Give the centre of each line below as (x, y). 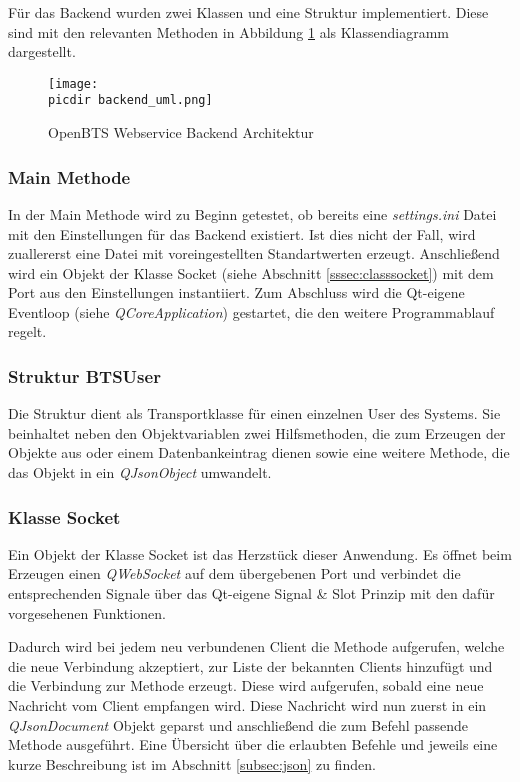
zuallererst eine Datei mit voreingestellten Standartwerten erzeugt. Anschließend (254, 253)
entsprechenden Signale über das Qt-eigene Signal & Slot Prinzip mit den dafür (251, 593)
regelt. (27, 331)
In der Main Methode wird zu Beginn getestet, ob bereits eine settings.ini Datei (252, 213)
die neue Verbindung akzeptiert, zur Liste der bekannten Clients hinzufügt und (250, 665)
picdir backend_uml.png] (130, 100)
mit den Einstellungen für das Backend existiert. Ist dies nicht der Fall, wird (242, 233)
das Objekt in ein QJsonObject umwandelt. (140, 472)
